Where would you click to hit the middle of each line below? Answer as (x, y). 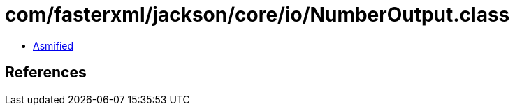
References (46, 73)
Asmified (53, 45)
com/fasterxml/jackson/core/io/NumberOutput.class (257, 15)
